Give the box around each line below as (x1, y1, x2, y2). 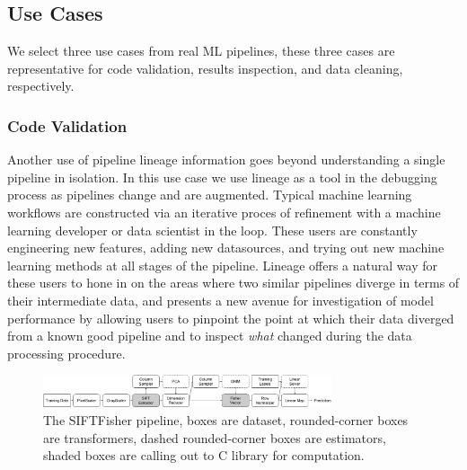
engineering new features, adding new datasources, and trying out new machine (7, 238, 445, 257)
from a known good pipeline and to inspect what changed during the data (7, 326, 412, 345)
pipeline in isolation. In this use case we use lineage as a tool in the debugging (7, 167, 437, 186)
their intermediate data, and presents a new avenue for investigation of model (7, 290, 434, 309)
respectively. (7, 76, 75, 95)
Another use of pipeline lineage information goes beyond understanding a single (7, 150, 445, 169)
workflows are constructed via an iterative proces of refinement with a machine (7, 202, 441, 221)
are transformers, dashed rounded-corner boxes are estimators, (43, 428, 386, 447)
